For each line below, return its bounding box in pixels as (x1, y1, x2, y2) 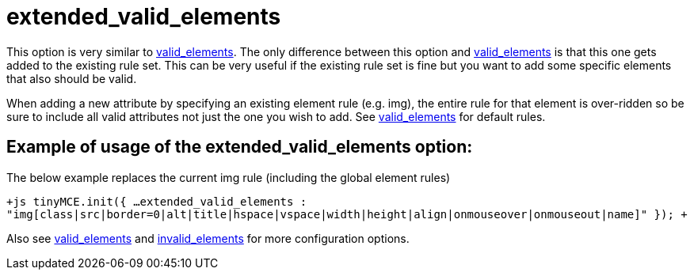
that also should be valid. (6, 71, 137, 85)
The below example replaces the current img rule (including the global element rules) (6, 170, 451, 184)
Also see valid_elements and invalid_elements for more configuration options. (6, 231, 410, 245)
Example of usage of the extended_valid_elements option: (6, 137, 473, 157)
